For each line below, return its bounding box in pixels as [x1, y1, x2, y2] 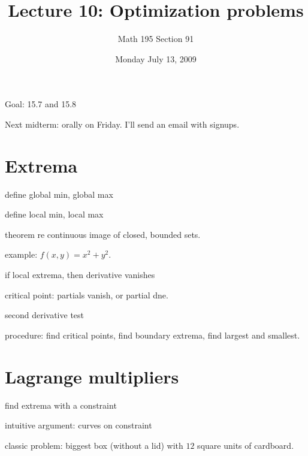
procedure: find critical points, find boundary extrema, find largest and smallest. [5, 328, 300, 341]
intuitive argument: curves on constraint [5, 419, 152, 431]
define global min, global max [5, 188, 113, 200]
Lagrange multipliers [5, 364, 179, 388]
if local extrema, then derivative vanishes [5, 268, 155, 280]
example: [5, 248, 38, 261]
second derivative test [5, 309, 84, 321]
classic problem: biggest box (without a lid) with [5, 439, 183, 451]
